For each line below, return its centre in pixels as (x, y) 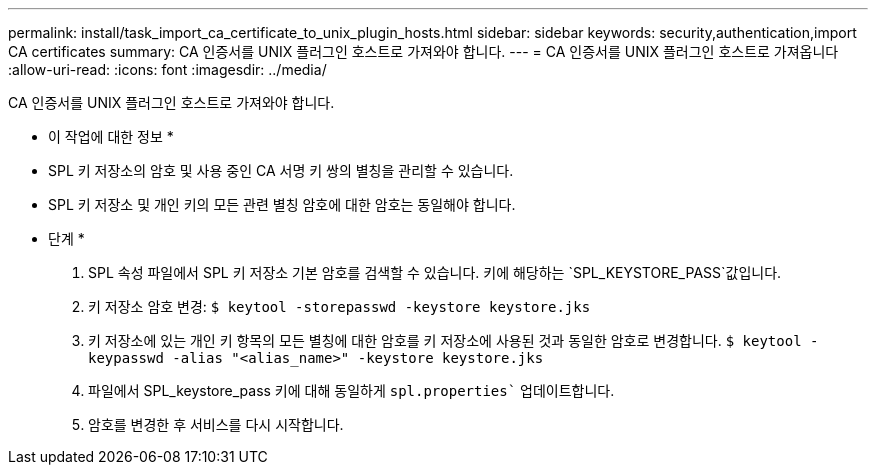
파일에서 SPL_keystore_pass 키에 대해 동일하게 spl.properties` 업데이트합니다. (351, 390)
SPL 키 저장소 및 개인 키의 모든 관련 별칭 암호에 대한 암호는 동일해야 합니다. (282, 204)
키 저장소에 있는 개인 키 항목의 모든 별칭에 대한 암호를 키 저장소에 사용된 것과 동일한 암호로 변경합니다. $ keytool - (453, 340)
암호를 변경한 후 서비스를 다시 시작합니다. (216, 424)
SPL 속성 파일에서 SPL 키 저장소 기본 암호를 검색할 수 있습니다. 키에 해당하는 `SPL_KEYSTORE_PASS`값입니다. (435, 272)
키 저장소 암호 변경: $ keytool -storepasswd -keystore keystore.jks (339, 306)
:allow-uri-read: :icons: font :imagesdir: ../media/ (167, 69)
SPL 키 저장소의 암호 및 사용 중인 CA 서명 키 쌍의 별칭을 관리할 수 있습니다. (281, 170)
